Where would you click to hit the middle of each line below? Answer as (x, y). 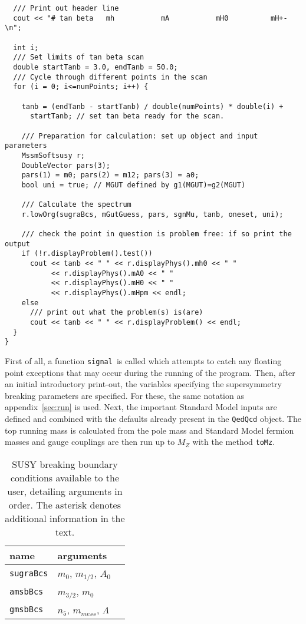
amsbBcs (27, 592)
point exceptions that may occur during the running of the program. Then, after (150, 372)
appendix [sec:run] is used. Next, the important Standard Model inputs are (141, 407)
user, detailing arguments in (65, 491)
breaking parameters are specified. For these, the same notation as (124, 395)
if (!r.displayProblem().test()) (87, 254)
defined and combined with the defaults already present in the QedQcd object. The (153, 418)
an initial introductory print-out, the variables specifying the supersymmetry (143, 384)
